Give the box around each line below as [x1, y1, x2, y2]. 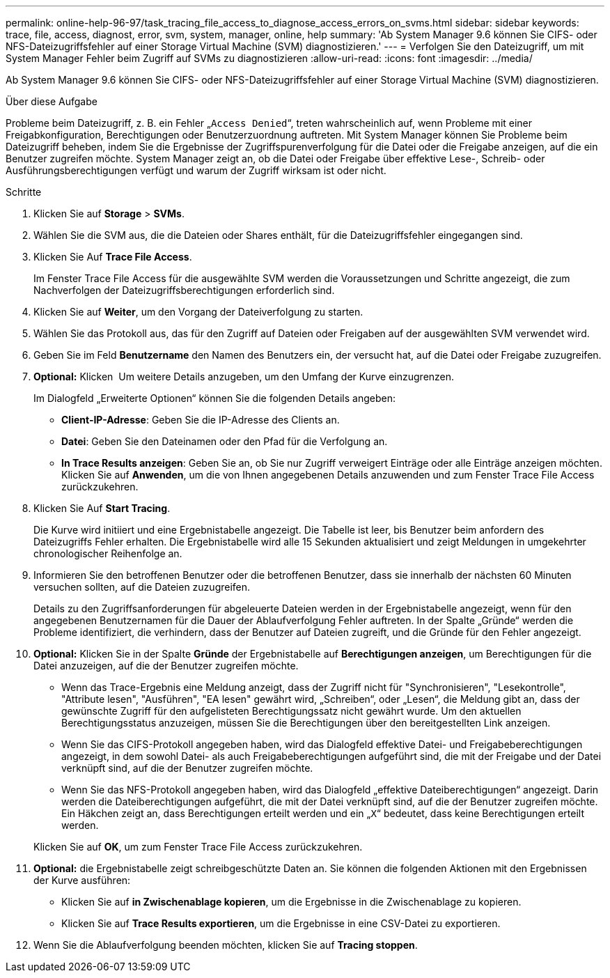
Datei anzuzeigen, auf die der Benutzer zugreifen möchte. [33, 660, 299, 672]
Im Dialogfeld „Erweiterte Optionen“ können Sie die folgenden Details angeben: [33, 392, 396, 404]
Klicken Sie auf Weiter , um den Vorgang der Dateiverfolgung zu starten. [33, 306, 363, 318]
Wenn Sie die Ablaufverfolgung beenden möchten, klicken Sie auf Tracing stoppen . [33, 939, 418, 951]
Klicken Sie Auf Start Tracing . [33, 502, 171, 514]
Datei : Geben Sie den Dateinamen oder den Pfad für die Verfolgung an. [61, 435, 388, 447]
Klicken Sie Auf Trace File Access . [33, 251, 192, 263]
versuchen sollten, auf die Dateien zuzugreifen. [33, 581, 251, 593]
